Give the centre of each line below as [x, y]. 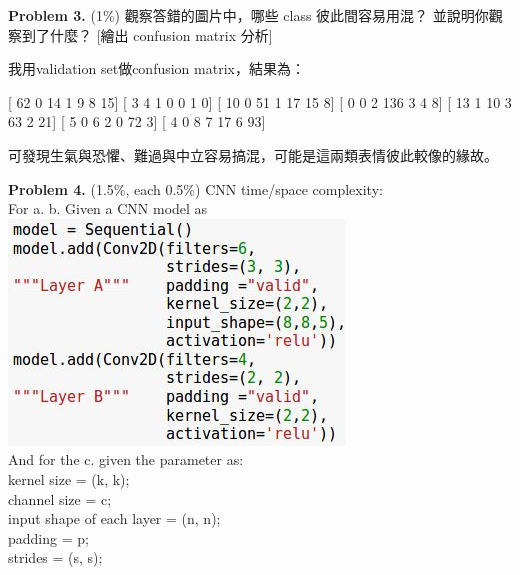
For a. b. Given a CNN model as [108, 208]
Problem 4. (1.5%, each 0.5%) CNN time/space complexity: [195, 188]
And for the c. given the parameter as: [126, 459]
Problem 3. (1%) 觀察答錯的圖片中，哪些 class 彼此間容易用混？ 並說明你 [248, 15]
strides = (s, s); [55, 557]
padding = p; [48, 537]
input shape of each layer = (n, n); [114, 518]
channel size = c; [60, 498]
